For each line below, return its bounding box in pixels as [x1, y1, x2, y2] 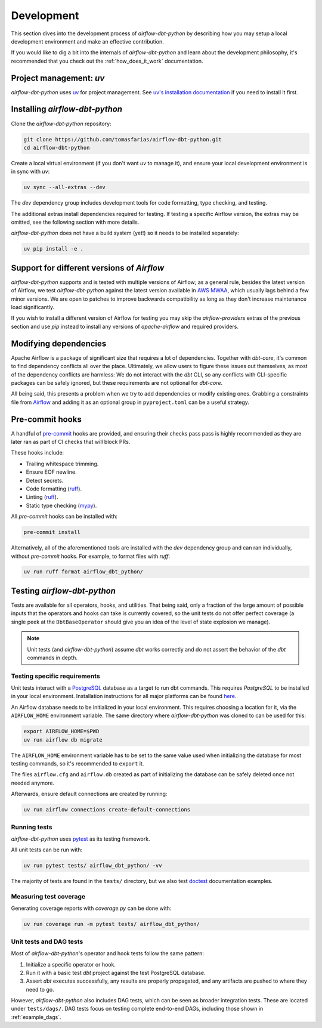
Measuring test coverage [11, 893, 86, 901]
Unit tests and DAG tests [11, 937, 83, 946]
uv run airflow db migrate [23, 736, 103, 743]
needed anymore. [11, 779, 55, 786]
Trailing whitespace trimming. [26, 460, 99, 467]
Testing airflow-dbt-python [11, 585, 116, 596]
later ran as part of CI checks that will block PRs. [11, 439, 131, 446]
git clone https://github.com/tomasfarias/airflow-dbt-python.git [23, 136, 222, 143]
